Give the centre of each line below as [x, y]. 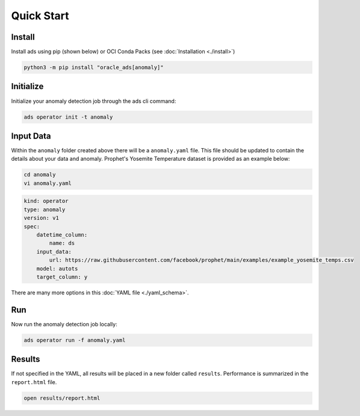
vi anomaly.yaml [48, 183]
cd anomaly [40, 175]
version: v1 [42, 218]
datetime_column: [62, 234]
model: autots [57, 269]
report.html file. [34, 382]
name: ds [62, 243]
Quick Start [40, 16]
